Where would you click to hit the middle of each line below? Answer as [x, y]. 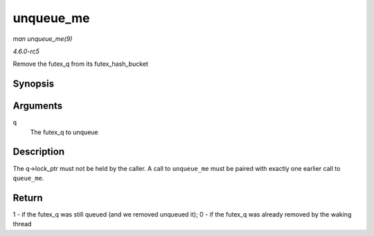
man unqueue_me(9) [43, 39]
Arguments [38, 106]
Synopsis [34, 84]
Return [28, 198]
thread [22, 224]
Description [39, 152]
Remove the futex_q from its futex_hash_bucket [81, 64]
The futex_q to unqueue [64, 132]
